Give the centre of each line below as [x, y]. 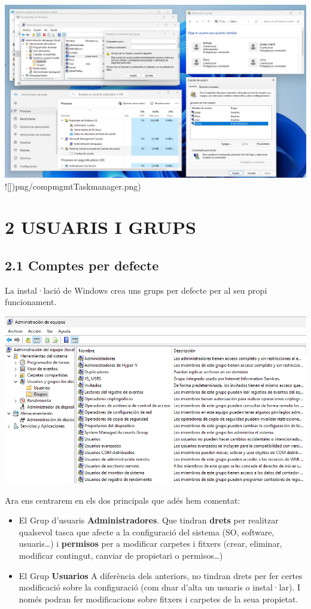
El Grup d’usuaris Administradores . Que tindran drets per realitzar [149, 520]
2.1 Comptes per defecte [82, 265]
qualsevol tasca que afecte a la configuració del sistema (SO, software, [147, 532]
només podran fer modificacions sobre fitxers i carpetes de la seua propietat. [158, 599]
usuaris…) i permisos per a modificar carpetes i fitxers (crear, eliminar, [150, 543]
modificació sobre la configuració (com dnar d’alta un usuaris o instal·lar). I [160, 587]
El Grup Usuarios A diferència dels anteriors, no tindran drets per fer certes [161, 575]
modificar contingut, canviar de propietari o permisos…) [121, 555]
